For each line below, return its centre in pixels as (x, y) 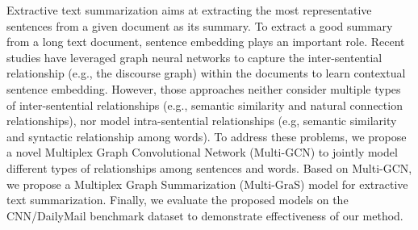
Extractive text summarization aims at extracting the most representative (189, 10)
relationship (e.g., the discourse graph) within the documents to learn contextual (206, 73)
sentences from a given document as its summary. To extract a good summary (200, 25)
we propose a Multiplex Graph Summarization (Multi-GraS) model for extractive (207, 184)
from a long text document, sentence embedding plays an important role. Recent (206, 42)
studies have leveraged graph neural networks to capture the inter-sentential (194, 57)
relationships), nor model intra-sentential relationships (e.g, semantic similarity (202, 121)
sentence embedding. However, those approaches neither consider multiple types (204, 88)
